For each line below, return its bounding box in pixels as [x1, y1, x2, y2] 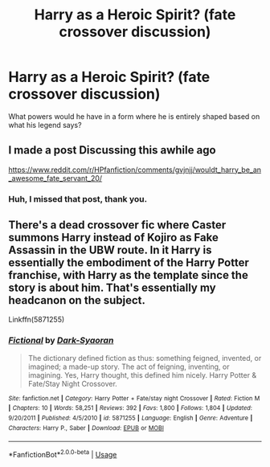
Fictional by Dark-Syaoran [8, 335, 114, 346]
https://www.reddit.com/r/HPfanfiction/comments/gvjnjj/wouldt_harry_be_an [8, 165, 262, 174]
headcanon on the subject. [8, 293, 146, 307]
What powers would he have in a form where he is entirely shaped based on [8, 111, 260, 121]
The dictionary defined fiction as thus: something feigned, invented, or [27, 353, 262, 363]
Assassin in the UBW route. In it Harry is [8, 244, 212, 257]
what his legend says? [8, 120, 82, 129]
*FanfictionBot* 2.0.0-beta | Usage [8, 449, 117, 460]
